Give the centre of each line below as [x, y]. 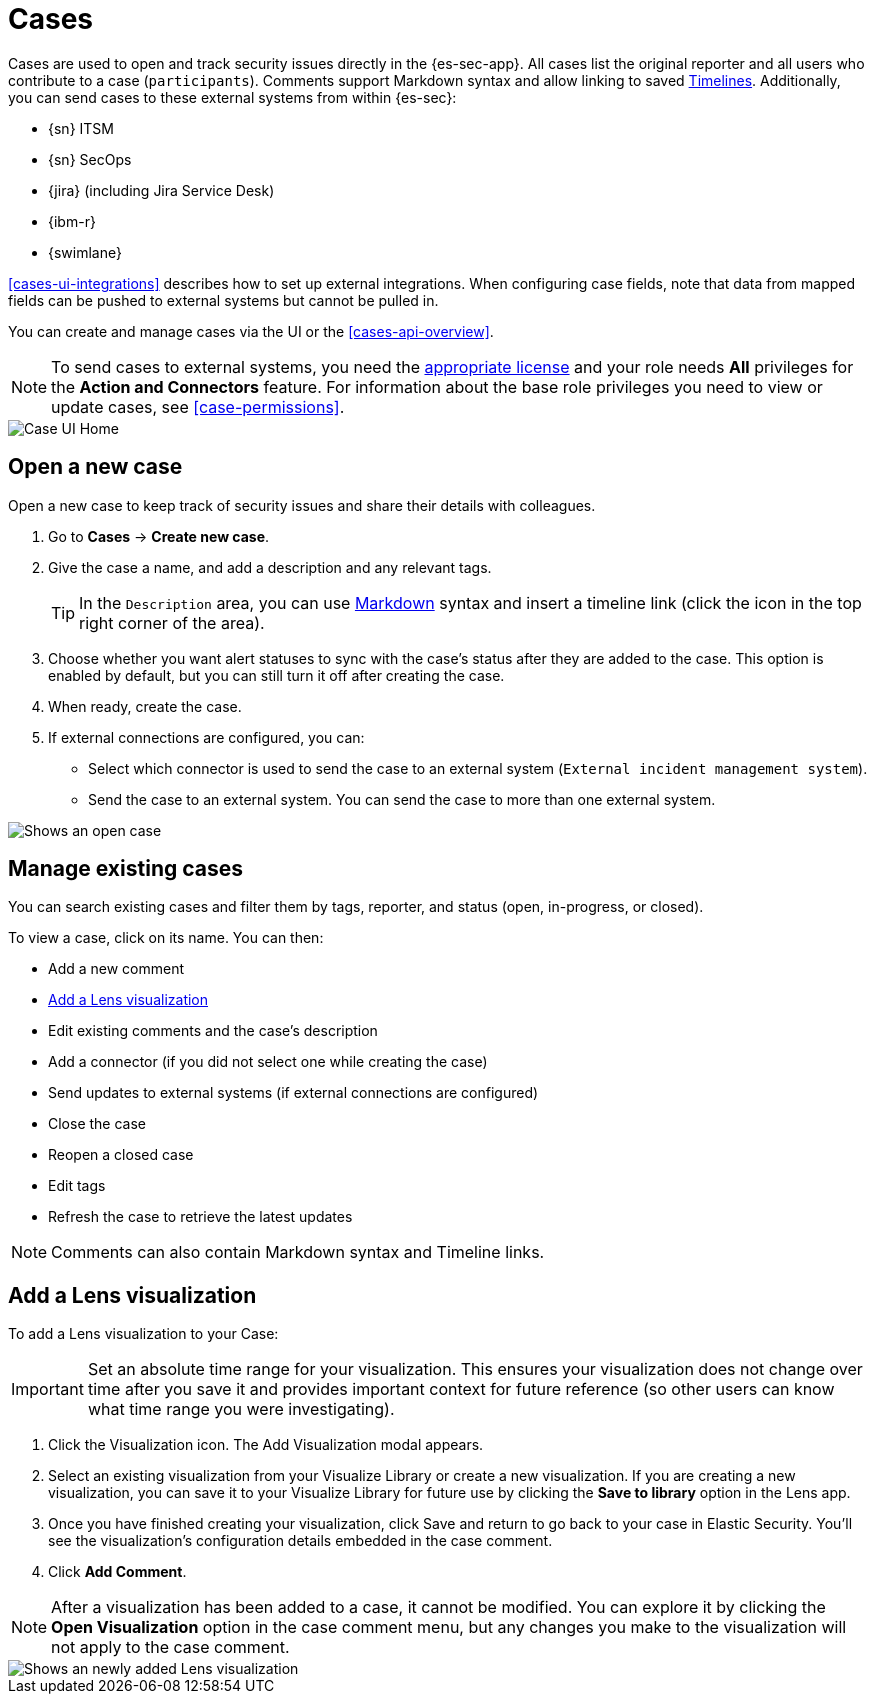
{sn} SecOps [90, 159]
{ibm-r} [72, 221]
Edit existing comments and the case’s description [213, 1031]
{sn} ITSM [81, 128]
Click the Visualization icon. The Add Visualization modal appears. [266, 1445]
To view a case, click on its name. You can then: [166, 938]
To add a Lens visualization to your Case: [143, 1334]
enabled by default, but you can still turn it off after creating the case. [276, 675]
